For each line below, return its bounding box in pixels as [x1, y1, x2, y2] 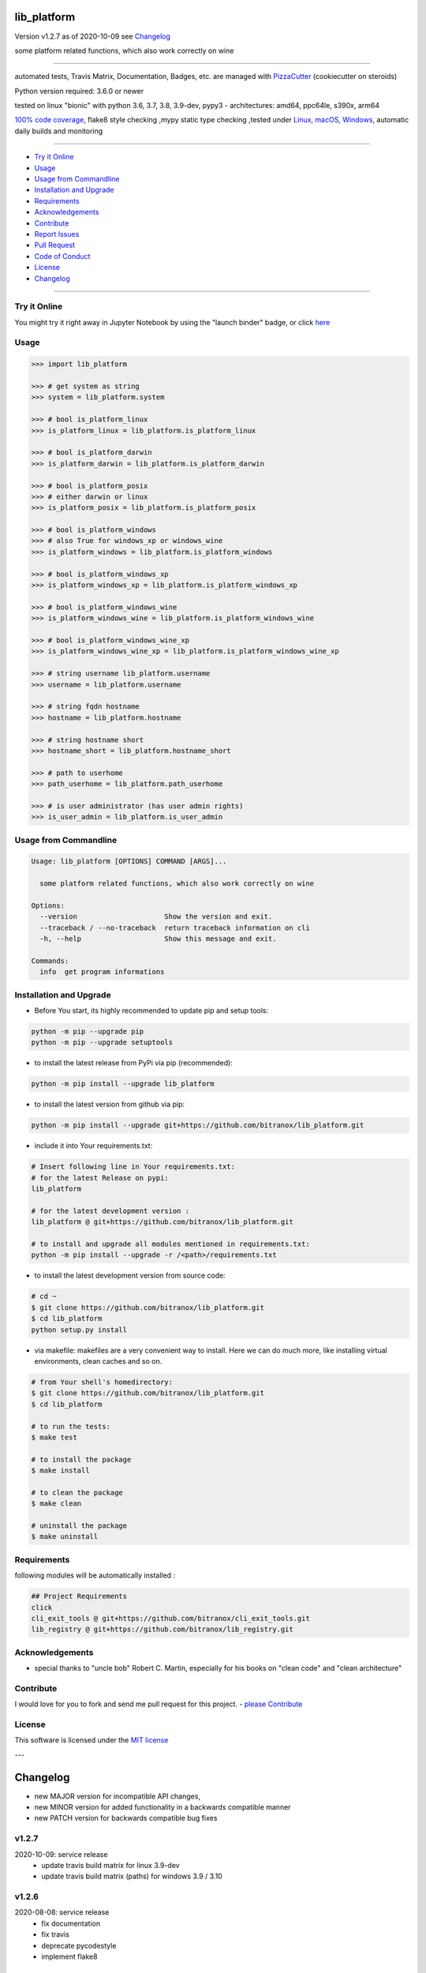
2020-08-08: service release [14, 1907, 110, 1917]
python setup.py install [31, 1325, 128, 1334]
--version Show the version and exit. [39, 912, 273, 921]
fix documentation [41, 1919, 101, 1928]
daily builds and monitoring [14, 126, 103, 136]
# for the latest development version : [31, 1206, 189, 1215]
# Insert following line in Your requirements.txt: [31, 1162, 236, 1171]
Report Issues [34, 229, 80, 238]
